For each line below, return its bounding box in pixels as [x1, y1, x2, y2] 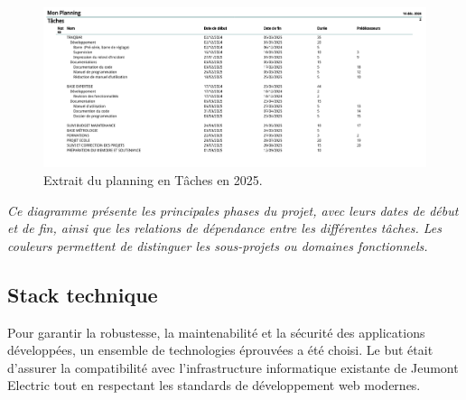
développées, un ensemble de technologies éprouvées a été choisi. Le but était [7, 340, 433, 359]
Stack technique [7, 280, 158, 308]
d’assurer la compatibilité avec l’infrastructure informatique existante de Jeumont [7, 358, 459, 377]
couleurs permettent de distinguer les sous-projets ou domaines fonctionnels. [7, 236, 428, 255]
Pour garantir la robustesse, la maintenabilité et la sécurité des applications [7, 322, 425, 341]
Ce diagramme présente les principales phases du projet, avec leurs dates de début [7, 200, 459, 219]
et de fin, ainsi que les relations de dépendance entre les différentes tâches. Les [7, 219, 442, 237]
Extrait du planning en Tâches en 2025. [43, 170, 263, 189]
